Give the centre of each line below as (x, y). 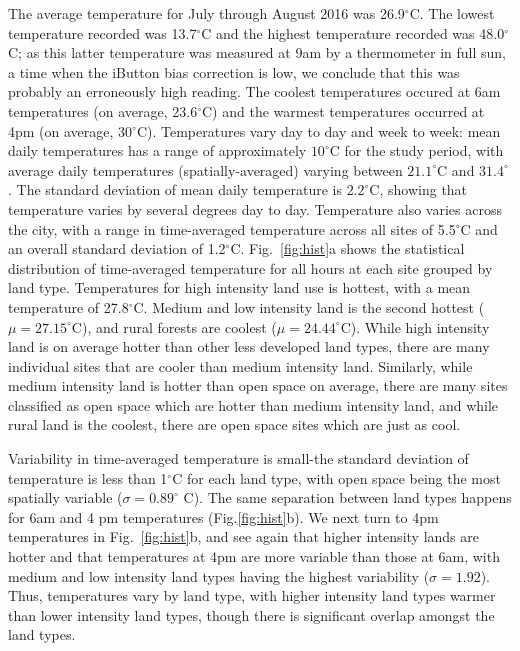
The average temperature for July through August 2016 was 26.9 (206, 13)
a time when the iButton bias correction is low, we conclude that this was (234, 71)
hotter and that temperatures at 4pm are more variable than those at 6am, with (254, 556)
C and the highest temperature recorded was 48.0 (353, 32)
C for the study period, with (416, 150)
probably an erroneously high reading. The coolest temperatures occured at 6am (254, 91)
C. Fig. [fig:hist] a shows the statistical (347, 248)
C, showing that (418, 189)
